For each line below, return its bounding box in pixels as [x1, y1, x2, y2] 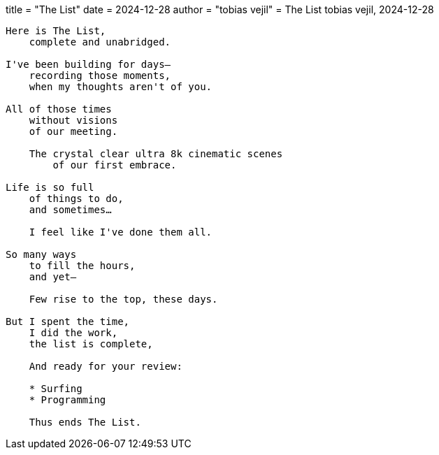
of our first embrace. [52, 159, 177, 171]
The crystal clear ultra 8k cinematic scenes [29, 148, 283, 159]
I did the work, [29, 327, 118, 338]
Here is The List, [6, 25, 106, 36]
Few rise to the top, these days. [29, 294, 218, 305]
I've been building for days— [6, 59, 171, 70]
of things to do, [29, 193, 124, 204]
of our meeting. [29, 126, 118, 137]
